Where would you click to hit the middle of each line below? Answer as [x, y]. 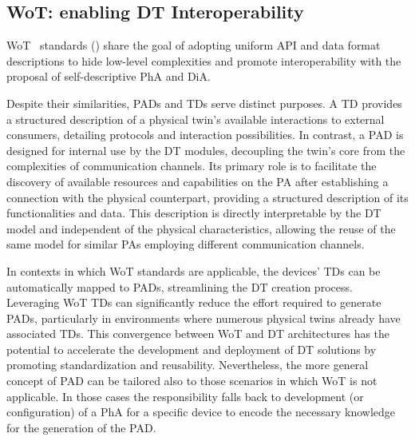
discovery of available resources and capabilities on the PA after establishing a [198, 181]
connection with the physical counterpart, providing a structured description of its [207, 197]
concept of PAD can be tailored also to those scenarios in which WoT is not [192, 381]
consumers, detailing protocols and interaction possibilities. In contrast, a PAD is [205, 135]
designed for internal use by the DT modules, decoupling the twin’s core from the [206, 150]
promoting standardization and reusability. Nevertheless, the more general [188, 365]
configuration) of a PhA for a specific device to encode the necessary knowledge [201, 412]
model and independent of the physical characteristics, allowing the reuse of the [201, 228]
